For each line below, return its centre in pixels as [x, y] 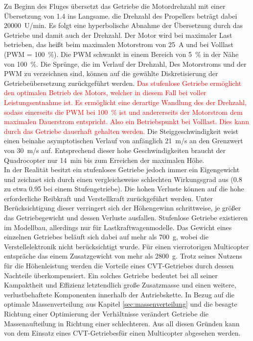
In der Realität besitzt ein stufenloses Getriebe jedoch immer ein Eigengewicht [122, 170]
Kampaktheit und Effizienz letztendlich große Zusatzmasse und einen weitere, [120, 285]
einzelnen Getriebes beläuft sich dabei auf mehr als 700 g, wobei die [106, 237]
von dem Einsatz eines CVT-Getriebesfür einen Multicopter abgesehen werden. [122, 333]
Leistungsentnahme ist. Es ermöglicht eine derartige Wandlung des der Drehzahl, [125, 102]
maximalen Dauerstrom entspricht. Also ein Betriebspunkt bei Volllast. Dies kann [126, 121]
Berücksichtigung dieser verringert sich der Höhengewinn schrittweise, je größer [123, 208]
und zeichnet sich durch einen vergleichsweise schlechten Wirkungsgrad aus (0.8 [123, 179]
